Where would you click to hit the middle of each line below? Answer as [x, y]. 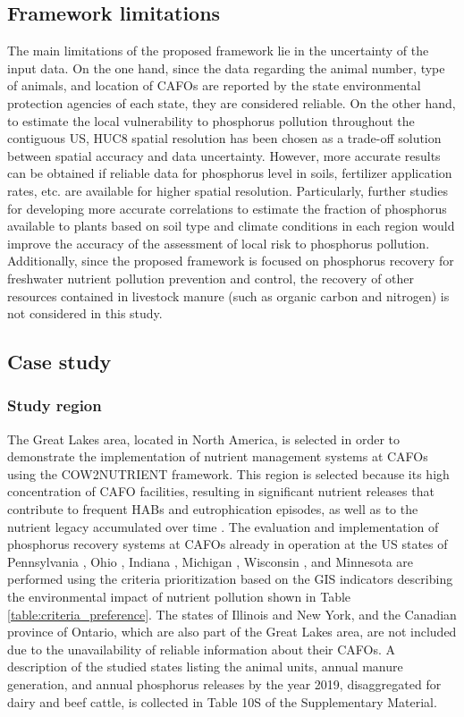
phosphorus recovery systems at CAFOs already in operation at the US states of [228, 544]
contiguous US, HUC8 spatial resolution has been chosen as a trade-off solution [224, 138]
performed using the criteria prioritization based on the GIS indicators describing [230, 579]
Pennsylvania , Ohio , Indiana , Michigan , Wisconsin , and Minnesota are [211, 561]
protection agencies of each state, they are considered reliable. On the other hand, [232, 102]
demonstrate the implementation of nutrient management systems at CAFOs [218, 456]
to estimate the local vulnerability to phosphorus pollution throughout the [211, 120]
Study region [55, 405]
